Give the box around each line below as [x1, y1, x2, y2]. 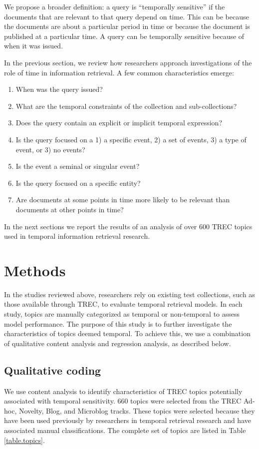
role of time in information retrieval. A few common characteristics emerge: [4, 67, 234, 77]
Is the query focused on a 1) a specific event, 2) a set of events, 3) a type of [15, 134, 247, 144]
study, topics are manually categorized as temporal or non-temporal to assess [4, 309, 240, 319]
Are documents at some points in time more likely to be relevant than [15, 194, 230, 205]
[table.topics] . [4, 435, 45, 445]
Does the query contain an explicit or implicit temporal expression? [15, 117, 222, 128]
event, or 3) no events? [15, 144, 85, 154]
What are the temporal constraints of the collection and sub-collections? [15, 100, 237, 111]
